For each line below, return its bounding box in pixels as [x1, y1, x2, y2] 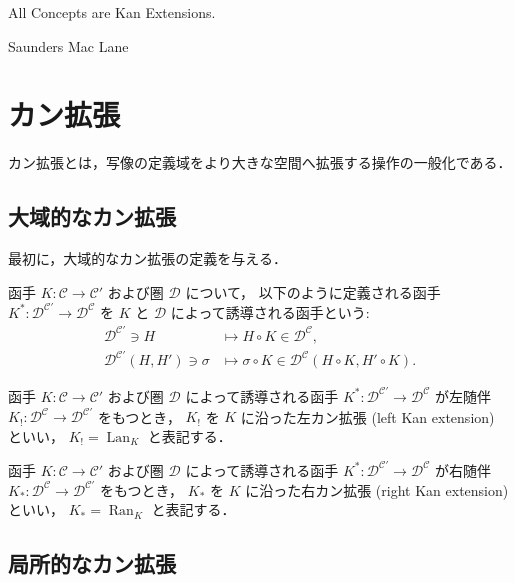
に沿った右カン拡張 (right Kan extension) [245, 479, 509, 500]
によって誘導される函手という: [170, 301, 370, 322]
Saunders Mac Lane [8, 35, 129, 56]
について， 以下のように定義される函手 [185, 281, 441, 302]
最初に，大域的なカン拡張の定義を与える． [8, 248, 287, 269]
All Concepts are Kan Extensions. [8, 2, 216, 22]
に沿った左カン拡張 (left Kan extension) [240, 406, 495, 427]
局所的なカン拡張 [8, 548, 176, 579]
